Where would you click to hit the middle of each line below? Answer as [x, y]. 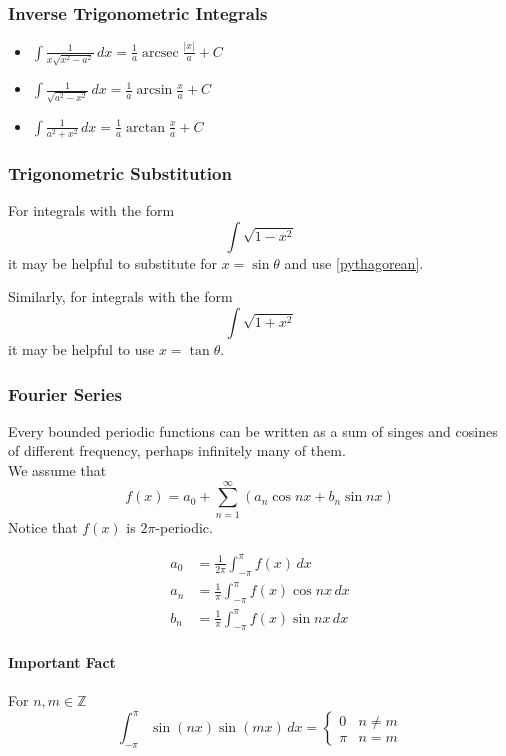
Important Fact [62, 661]
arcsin [154, 90]
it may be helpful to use [81, 349]
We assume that [57, 470]
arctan [145, 127]
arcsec [160, 52]
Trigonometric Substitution [120, 173]
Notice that [43, 526]
